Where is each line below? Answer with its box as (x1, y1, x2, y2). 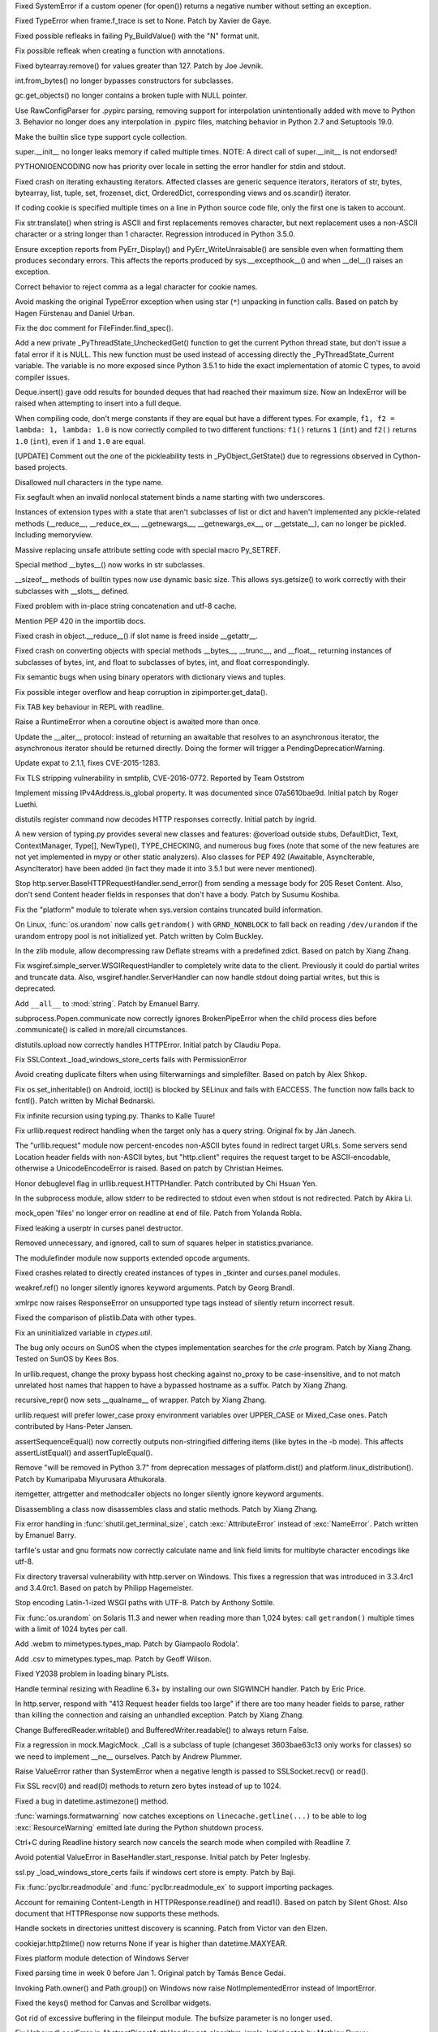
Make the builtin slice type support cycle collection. (15, 132, 187, 141)
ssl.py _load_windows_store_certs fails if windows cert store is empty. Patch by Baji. (15, 1867, 296, 1877)
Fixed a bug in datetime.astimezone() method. (15, 1796, 170, 1806)
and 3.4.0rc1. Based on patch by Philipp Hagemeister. (15, 1583, 194, 1592)
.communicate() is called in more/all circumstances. (15, 1025, 188, 1035)
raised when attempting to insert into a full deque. (15, 398, 182, 408)
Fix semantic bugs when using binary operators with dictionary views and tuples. (15, 672, 286, 682)
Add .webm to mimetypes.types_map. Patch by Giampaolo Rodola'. (15, 1639, 239, 1649)
